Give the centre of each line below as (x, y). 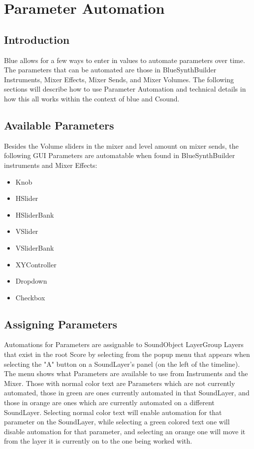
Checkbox (30, 297)
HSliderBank (35, 214)
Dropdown (31, 281)
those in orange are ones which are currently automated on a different (109, 402)
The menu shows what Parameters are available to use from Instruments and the (126, 373)
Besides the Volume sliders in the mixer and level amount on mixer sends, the (121, 145)
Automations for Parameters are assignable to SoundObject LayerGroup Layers (124, 344)
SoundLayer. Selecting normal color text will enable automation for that (113, 412)
